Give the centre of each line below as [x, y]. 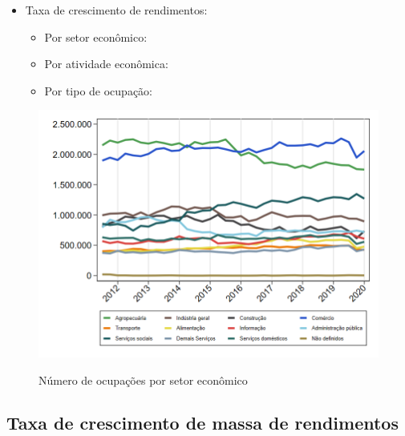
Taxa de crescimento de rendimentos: [116, 10]
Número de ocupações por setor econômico [143, 379]
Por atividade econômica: [106, 64]
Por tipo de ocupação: [99, 90]
